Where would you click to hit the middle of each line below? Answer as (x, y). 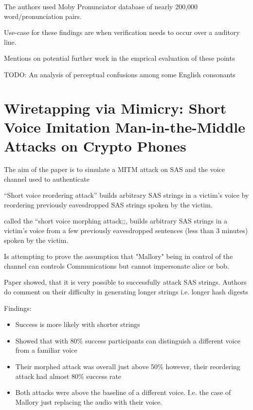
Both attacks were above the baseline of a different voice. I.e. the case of (123, 392)
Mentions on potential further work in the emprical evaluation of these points (119, 58)
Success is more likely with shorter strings (78, 324)
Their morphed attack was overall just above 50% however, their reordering (128, 366)
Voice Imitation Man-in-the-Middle (125, 127)
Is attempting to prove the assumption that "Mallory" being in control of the (118, 256)
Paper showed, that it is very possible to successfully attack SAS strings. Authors (125, 282)
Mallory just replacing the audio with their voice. (89, 401)
